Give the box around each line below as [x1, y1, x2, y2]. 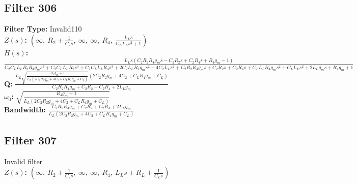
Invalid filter [4, 156, 43, 166]
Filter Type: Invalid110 [4, 23, 82, 34]
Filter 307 [4, 132, 57, 147]
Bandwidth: [4, 104, 46, 115]
